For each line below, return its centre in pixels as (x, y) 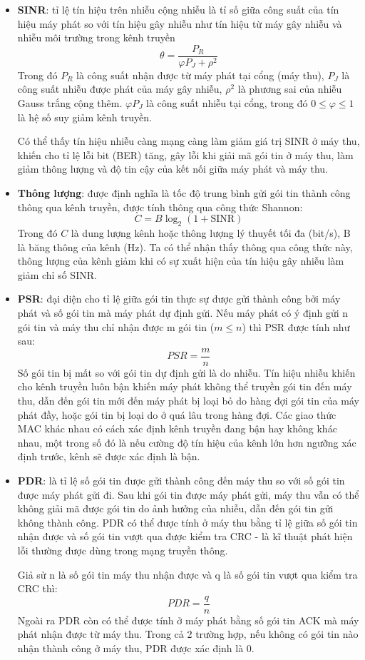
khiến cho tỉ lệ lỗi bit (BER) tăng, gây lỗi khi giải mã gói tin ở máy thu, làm (185, 154)
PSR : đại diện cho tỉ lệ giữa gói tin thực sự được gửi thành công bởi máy (179, 299)
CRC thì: (37, 588)
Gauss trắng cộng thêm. (70, 103)
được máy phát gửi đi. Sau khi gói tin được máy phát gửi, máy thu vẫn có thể (188, 494)
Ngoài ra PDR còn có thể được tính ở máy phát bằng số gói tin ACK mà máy (188, 620)
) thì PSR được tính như (296, 326)
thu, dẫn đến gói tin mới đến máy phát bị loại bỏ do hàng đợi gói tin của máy (188, 400)
